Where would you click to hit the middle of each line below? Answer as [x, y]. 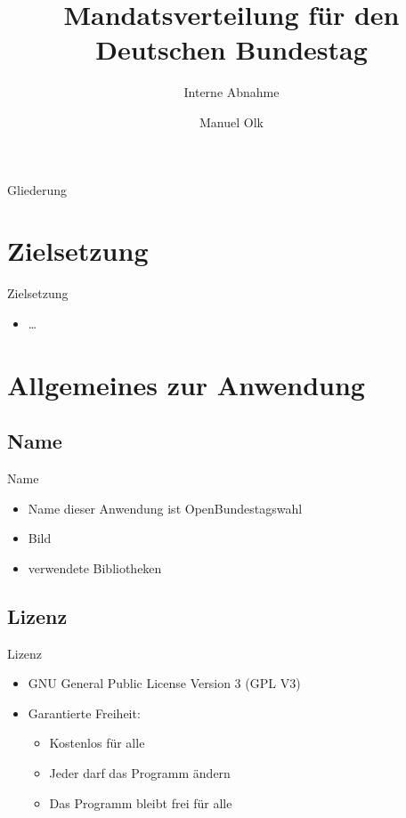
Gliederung [37, 189]
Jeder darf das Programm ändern [140, 772]
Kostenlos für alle [97, 743]
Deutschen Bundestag [231, 49]
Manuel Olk [231, 121]
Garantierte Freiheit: [84, 713]
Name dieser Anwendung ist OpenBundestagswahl [165, 508]
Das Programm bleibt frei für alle [141, 802]
